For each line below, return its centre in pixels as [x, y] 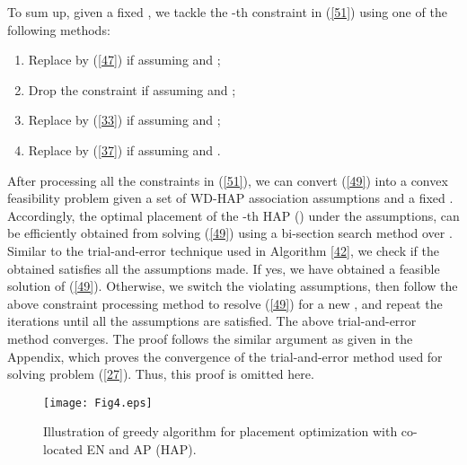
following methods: [59, 29]
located [63, 448]
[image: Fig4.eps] [98, 403]
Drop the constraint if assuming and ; [132, 89]
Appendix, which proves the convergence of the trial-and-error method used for [225, 356]
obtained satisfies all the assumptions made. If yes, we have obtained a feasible [224, 268]
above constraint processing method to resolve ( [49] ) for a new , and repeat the [225, 303]
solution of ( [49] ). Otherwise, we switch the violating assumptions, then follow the [233, 286]
